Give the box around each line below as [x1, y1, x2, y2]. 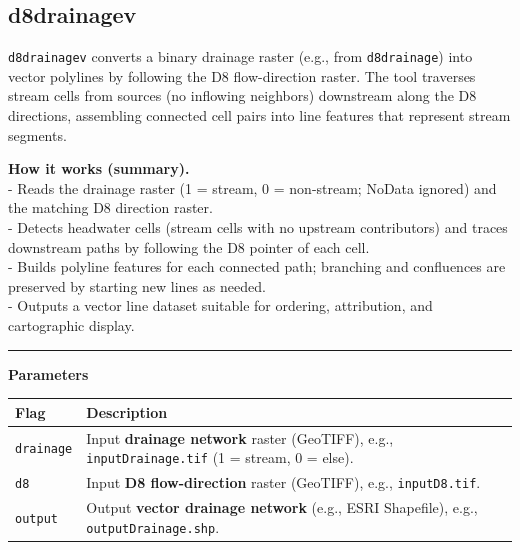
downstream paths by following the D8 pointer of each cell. [8, 236, 370, 257]
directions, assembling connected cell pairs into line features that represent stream [8, 105, 511, 126]
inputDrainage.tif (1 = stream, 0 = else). [86, 447, 354, 468]
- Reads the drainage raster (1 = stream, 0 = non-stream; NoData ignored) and [8, 177, 497, 198]
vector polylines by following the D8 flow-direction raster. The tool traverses [8, 65, 476, 86]
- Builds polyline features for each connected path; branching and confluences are [8, 256, 506, 277]
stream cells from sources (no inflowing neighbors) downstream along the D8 [8, 85, 477, 106]
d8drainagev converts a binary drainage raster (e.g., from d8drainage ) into [8, 46, 473, 67]
